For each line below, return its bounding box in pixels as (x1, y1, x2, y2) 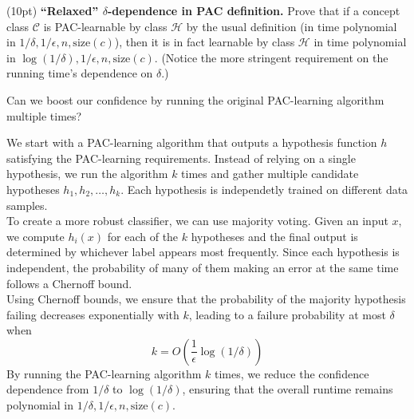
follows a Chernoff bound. (6, 275, 132, 291)
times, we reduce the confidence (215, 365, 369, 381)
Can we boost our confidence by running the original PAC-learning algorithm (6, 91, 384, 108)
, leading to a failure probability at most (188, 306, 386, 322)
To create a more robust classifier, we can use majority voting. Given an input (6, 212, 388, 229)
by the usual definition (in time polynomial (186, 18, 397, 34)
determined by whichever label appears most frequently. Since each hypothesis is (6, 243, 400, 260)
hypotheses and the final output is (191, 227, 358, 244)
